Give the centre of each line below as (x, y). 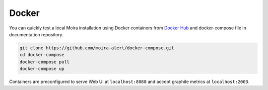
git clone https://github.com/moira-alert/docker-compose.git (97, 48)
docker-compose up (42, 69)
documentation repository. (36, 34)
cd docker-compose (42, 55)
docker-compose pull (44, 62)
